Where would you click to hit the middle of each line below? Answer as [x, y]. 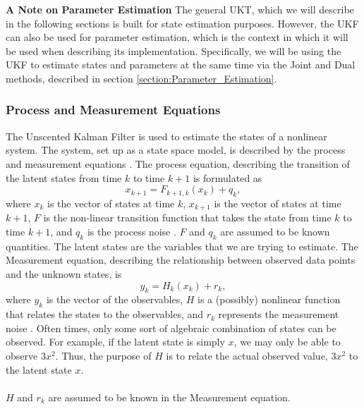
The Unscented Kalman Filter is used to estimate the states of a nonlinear [166, 136]
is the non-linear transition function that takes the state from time [187, 218]
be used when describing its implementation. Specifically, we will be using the [174, 50]
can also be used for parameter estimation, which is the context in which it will [177, 37]
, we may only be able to [287, 342]
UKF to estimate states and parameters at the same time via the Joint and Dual [181, 65]
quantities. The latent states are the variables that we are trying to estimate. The [182, 246]
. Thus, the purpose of [103, 355]
